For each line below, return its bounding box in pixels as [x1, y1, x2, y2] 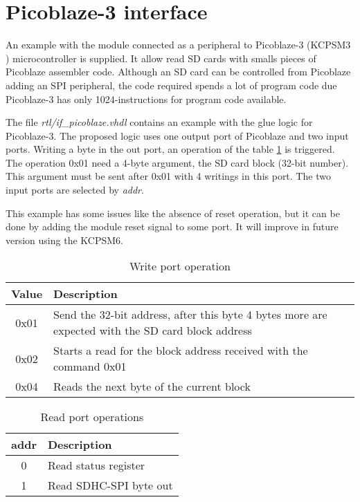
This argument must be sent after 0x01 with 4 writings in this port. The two [6, 169, 331, 183]
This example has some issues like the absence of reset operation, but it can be [6, 205, 340, 220]
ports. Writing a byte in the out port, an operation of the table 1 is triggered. [6, 142, 335, 156]
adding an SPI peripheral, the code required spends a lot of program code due [6, 77, 337, 92]
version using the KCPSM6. [6, 232, 123, 247]
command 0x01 [53, 358, 127, 375]
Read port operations [40, 409, 144, 425]
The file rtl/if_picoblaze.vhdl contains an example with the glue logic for [6, 115, 313, 129]
